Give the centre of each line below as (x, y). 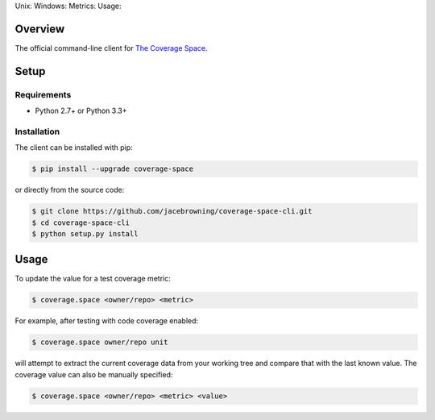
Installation (37, 131)
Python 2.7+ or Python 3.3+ (81, 111)
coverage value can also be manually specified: (94, 374)
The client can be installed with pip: (74, 148)
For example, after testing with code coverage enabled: (107, 321)
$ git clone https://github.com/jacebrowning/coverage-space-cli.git (172, 211)
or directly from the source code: (70, 190)
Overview (40, 29)
